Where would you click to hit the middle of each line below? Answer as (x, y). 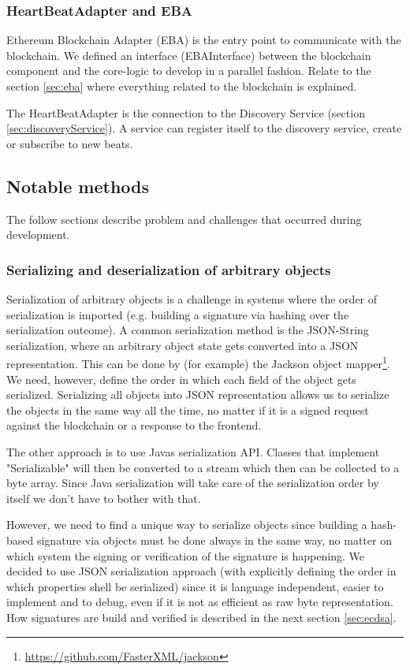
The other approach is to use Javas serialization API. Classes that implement (193, 451)
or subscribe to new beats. (70, 143)
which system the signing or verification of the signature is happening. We (185, 555)
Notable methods (78, 186)
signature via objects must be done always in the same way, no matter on (214, 540)
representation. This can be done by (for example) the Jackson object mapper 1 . (198, 363)
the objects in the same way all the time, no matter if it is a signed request (188, 409)
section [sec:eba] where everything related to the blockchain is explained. (182, 86)
